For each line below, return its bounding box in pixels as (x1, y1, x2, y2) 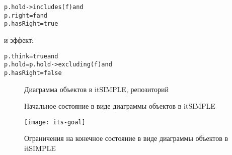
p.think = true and (4, 52, 58, 60)
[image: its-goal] (24, 118, 86, 126)
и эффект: (4, 34, 34, 45)
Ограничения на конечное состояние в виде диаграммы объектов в (24, 133, 228, 143)
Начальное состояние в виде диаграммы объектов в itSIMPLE (24, 101, 215, 111)
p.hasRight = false (4, 69, 62, 76)
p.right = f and (4, 12, 47, 19)
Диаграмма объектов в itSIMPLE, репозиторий (24, 84, 169, 94)
